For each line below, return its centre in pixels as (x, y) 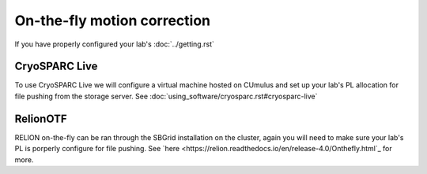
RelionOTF (41, 118)
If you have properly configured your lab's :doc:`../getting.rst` (115, 44)
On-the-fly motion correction (113, 20)
